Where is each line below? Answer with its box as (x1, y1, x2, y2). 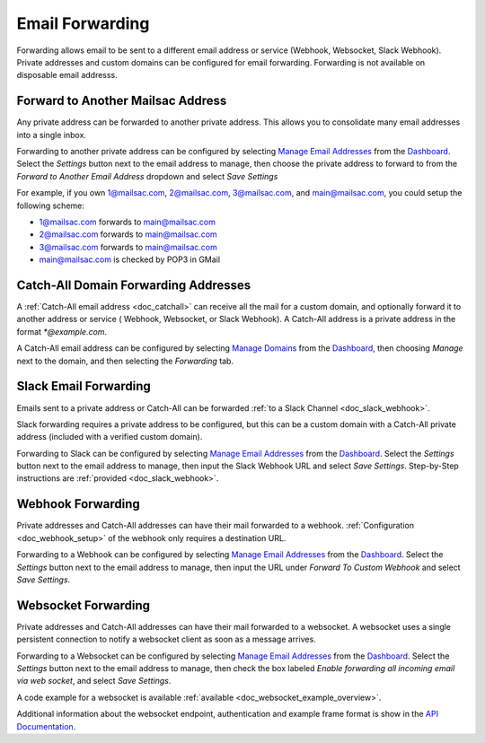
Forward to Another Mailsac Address (16, 93, 227, 109)
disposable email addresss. (16, 70, 119, 81)
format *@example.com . (16, 326, 108, 337)
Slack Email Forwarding (16, 379, 152, 394)
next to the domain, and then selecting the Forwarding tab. (16, 355, 234, 366)
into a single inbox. (16, 129, 87, 140)
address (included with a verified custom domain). (16, 432, 203, 442)
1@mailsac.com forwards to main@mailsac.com (39, 216, 216, 227)
